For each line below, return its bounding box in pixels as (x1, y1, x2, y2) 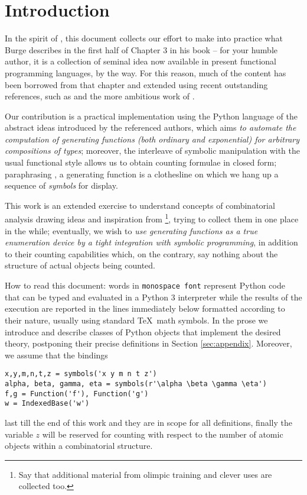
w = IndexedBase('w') (5, 399, 90, 408)
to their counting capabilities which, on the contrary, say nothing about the (5, 247, 278, 260)
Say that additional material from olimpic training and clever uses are (18, 468, 272, 480)
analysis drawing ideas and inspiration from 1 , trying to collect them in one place (5, 211, 299, 225)
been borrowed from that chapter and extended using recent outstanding (5, 78, 268, 90)
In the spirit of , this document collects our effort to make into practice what (5, 32, 283, 44)
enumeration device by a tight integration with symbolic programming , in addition (5, 236, 298, 248)
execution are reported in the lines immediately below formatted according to (5, 302, 285, 315)
